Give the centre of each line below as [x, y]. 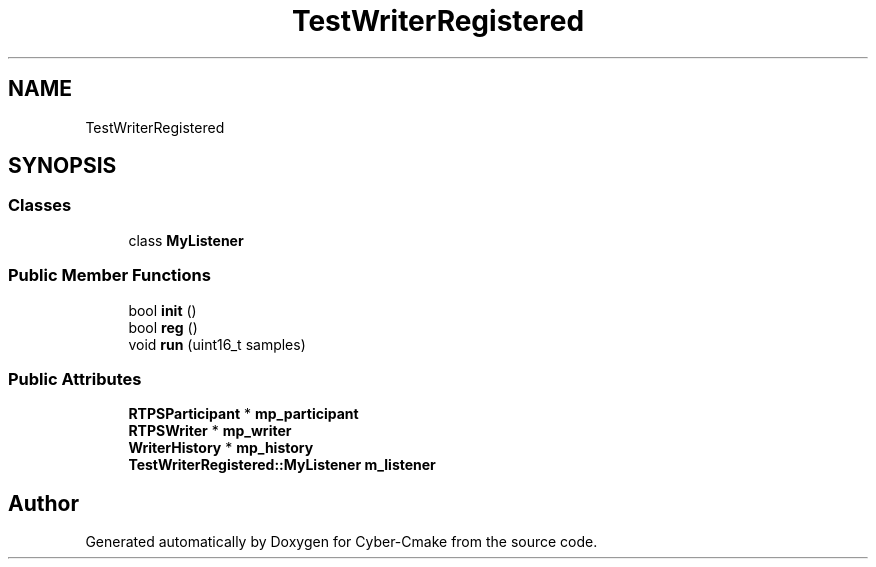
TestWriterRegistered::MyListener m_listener [282, 465]
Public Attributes [75, 378]
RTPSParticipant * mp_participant [243, 414]
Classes [40, 205]
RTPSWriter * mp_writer [210, 431]
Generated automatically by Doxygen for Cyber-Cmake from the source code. [341, 542]
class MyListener [186, 240]
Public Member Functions [109, 275]
